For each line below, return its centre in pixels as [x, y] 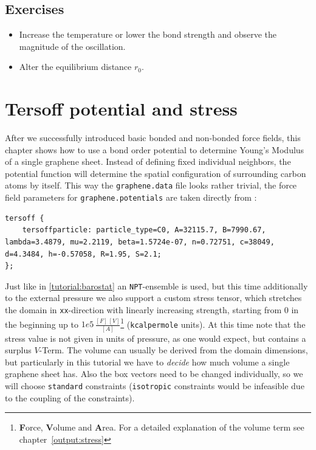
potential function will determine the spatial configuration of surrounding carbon [156, 173]
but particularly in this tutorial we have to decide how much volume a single [147, 362]
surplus [18, 350]
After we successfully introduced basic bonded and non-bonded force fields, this [153, 138]
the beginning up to [42, 324]
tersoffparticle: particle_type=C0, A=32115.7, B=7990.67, [144, 230]
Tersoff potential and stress [121, 109]
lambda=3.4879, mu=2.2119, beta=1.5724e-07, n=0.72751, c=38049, [140, 242]
